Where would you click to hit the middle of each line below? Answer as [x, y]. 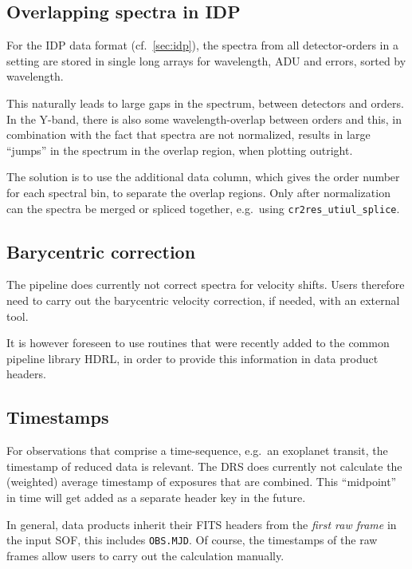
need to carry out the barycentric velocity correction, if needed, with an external [203, 300]
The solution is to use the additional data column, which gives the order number [203, 177]
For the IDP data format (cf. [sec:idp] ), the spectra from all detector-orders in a [202, 45]
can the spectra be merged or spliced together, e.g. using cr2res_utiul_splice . [203, 208]
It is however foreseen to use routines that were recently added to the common [198, 343]
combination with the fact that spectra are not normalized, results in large [188, 134]
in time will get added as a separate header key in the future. [156, 497]
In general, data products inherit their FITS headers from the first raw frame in [202, 524]
